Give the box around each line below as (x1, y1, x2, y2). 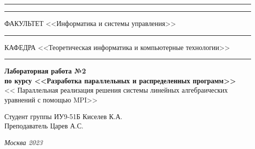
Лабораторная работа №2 (4, 66, 86, 76)
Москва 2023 (4, 137, 43, 147)
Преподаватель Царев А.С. (4, 121, 84, 131)
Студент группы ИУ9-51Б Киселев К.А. (4, 111, 122, 121)
